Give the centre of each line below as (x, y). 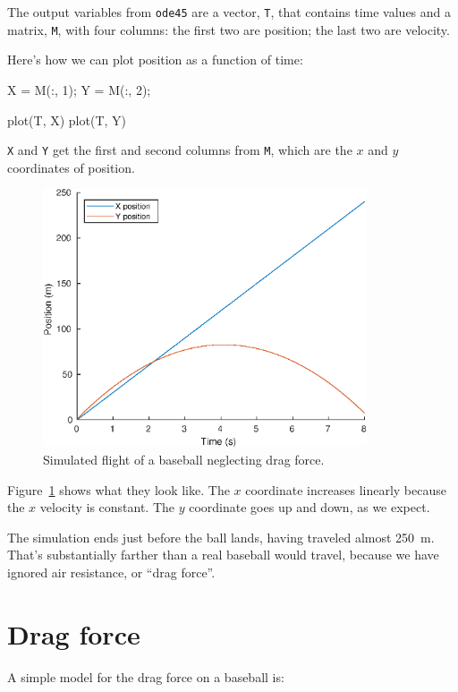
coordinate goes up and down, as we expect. (310, 507)
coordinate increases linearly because (346, 489)
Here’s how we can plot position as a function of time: (155, 60)
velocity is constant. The (107, 507)
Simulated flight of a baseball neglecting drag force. (184, 459)
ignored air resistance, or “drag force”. (111, 572)
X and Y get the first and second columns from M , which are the (180, 150)
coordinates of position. (71, 167)
